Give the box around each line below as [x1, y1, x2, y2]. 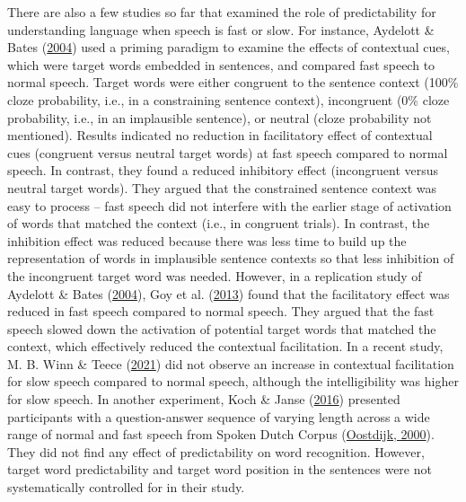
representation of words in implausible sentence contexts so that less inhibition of [7, 249, 454, 268]
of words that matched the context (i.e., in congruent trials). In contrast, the [7, 214, 430, 233]
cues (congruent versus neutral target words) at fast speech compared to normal [7, 143, 448, 162]
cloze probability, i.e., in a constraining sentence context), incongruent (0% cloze [7, 90, 450, 109]
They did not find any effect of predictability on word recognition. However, [7, 442, 425, 461]
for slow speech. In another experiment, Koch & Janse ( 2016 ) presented [7, 390, 400, 409]
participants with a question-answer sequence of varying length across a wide [7, 407, 430, 426]
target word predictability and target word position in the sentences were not [7, 460, 432, 479]
